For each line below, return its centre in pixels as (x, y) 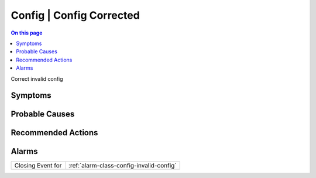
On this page (27, 33)
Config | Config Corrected (75, 15)
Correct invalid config (37, 78)
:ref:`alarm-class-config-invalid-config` (122, 166)
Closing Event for (38, 166)
